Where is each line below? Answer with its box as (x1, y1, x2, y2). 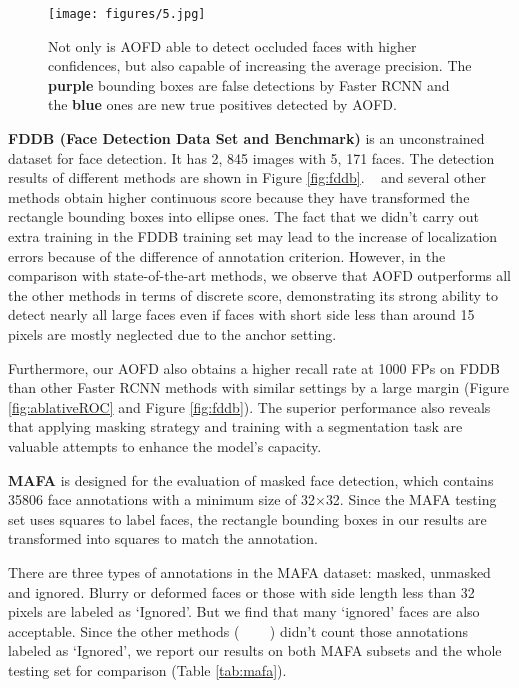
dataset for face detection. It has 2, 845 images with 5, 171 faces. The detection (8, 147, 495, 168)
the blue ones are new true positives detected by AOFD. (48, 94, 397, 115)
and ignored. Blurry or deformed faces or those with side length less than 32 (8, 581, 475, 602)
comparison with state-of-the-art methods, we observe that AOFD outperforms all (8, 265, 512, 286)
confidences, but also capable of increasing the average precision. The (48, 55, 472, 76)
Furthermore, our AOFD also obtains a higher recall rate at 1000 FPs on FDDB (8, 357, 500, 378)
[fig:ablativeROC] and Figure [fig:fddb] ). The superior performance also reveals (8, 396, 491, 417)
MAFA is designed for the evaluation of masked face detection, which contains (8, 469, 494, 490)
